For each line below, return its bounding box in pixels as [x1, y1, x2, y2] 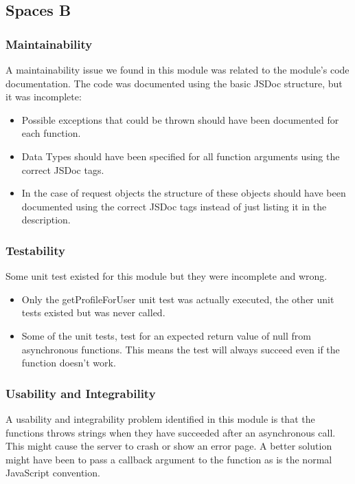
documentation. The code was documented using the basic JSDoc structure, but [5, 76, 343, 90]
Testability [5, 241, 65, 258]
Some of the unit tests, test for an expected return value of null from [21, 328, 311, 342]
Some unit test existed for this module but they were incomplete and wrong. [5, 269, 328, 283]
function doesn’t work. [21, 355, 116, 370]
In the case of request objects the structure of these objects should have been [21, 186, 346, 200]
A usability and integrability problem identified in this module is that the [5, 411, 315, 426]
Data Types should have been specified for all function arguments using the [21, 148, 340, 163]
